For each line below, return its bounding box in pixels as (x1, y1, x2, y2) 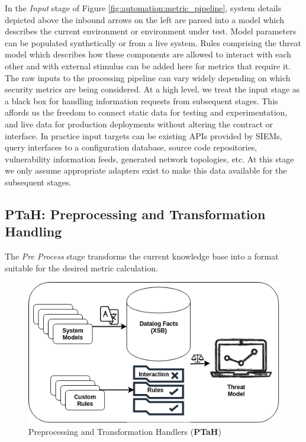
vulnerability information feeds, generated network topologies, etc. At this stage (5, 152, 294, 165)
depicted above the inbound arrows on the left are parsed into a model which (5, 13, 285, 25)
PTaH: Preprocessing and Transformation (5, 204, 266, 223)
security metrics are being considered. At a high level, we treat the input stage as (5, 83, 300, 95)
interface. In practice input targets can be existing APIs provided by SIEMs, (5, 129, 282, 142)
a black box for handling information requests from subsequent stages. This (5, 94, 278, 107)
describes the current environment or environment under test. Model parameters (5, 25, 297, 37)
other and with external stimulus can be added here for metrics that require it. (5, 59, 291, 72)
